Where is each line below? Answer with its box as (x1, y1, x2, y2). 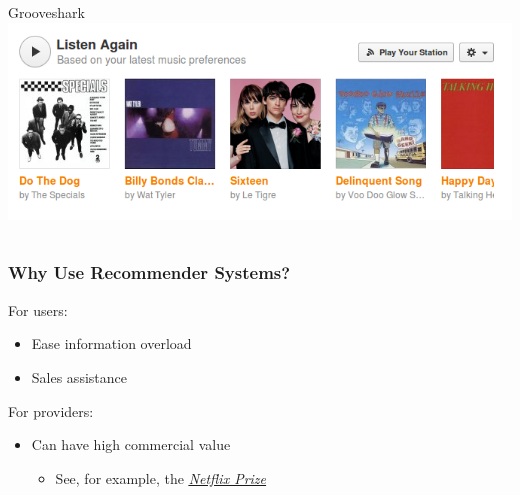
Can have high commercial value (31, 434, 231, 455)
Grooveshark (8, 2, 85, 22)
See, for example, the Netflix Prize (55, 467, 267, 488)
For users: (8, 299, 68, 320)
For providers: (8, 400, 94, 421)
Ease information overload (31, 333, 192, 354)
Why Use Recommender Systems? (8, 260, 291, 285)
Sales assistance (31, 366, 127, 387)
